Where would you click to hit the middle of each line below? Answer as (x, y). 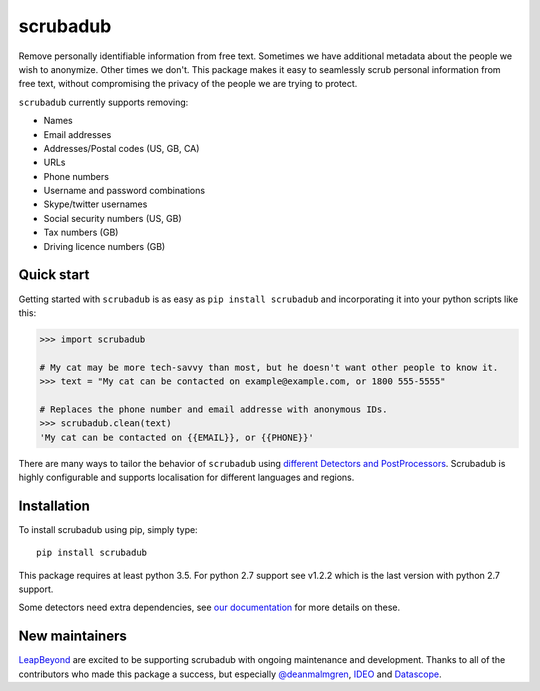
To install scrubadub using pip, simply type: (108, 529)
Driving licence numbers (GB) (104, 246)
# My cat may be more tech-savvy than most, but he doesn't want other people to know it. (269, 367)
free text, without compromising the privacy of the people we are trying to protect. (188, 84)
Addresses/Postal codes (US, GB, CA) (121, 148)
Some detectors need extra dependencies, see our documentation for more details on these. (209, 607)
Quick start (54, 275)
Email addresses (77, 134)
